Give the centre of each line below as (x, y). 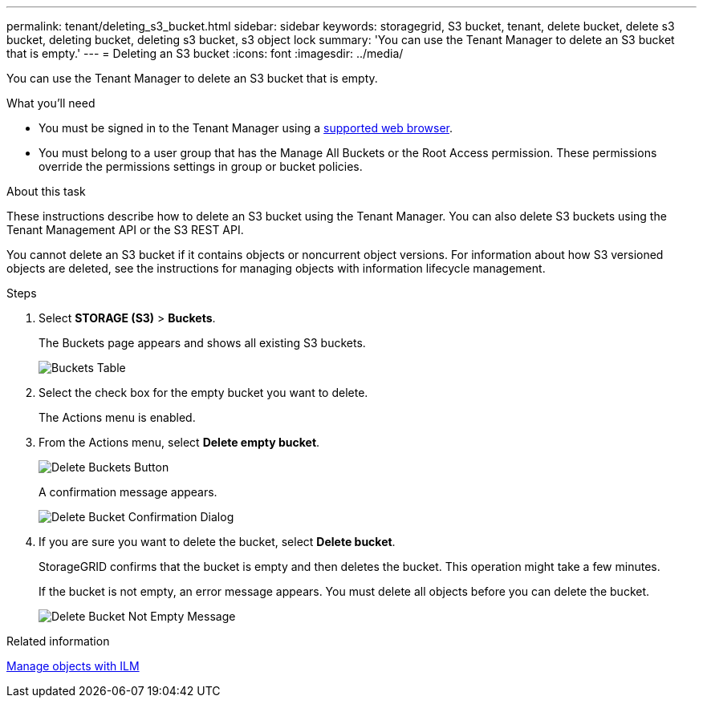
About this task (46, 191)
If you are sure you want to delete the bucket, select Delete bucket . (217, 542)
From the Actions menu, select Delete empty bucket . (179, 442)
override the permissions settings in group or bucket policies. (201, 166)
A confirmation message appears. (128, 492)
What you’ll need (51, 103)
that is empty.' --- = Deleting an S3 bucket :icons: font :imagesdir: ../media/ (205, 53)
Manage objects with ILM (73, 666)
